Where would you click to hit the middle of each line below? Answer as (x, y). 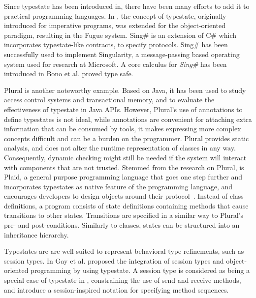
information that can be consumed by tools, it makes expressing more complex (123, 129)
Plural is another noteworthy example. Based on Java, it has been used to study (125, 90)
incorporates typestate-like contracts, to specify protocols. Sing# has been (116, 45)
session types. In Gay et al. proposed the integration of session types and (114, 260)
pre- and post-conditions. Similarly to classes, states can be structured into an (122, 225)
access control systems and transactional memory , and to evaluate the (109, 100)
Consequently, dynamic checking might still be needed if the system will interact (125, 157)
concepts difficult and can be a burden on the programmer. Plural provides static (127, 138)
